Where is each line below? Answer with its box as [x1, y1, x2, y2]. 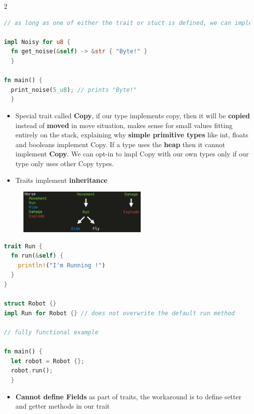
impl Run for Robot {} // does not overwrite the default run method [4, 309, 235, 317]
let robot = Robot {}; [11, 357, 85, 365]
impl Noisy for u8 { [4, 38, 71, 45]
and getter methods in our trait [15, 401, 110, 411]
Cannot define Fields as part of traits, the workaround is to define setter [15, 391, 242, 401]
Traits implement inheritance [15, 174, 107, 185]
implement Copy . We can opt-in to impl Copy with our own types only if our [15, 149, 249, 159]
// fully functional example [4, 329, 99, 336]
